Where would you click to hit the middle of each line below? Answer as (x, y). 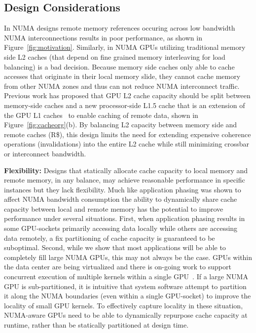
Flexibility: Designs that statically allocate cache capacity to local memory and (126, 170)
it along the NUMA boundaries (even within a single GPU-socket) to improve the (128, 296)
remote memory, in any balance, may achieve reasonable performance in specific (125, 180)
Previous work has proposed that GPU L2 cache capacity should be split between (127, 95)
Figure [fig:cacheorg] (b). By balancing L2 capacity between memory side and (121, 125)
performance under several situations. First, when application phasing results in (125, 218)
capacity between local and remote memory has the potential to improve (114, 208)
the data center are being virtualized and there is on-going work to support (118, 267)
